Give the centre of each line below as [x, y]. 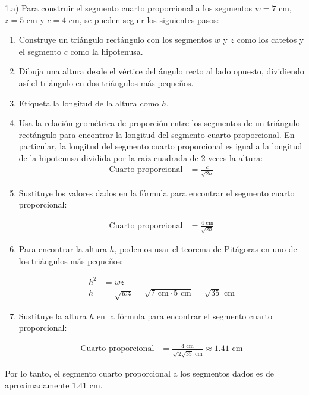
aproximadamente [37, 385]
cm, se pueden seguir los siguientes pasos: [144, 19]
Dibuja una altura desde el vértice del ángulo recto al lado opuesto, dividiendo [161, 71]
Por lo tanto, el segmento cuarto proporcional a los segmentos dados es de [140, 373]
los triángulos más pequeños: [71, 260]
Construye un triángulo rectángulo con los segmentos [115, 40]
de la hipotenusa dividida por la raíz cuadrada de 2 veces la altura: [141, 157]
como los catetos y [270, 40]
